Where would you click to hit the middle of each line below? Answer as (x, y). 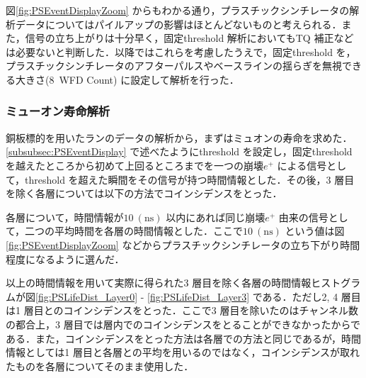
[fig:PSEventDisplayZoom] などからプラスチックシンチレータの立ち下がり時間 (183, 244)
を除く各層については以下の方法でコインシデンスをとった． (144, 193)
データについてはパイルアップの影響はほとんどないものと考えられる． (178, 24)
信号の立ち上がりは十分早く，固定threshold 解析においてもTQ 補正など (189, 38)
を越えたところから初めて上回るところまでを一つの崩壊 (135, 165)
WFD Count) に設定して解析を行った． (149, 79)
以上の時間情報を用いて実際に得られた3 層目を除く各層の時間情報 (159, 283)
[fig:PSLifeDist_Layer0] (87, 296)
